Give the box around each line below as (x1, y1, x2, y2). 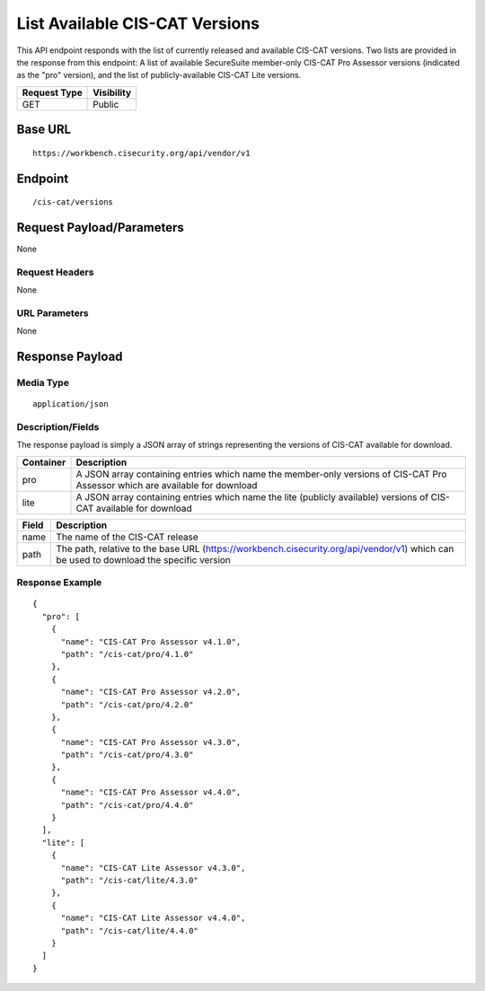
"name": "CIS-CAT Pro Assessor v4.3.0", (60, 737, 242, 747)
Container (22, 456, 66, 469)
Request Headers (16, 266, 94, 278)
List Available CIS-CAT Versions (16, 13, 260, 33)
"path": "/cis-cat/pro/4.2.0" (60, 699, 194, 709)
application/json (32, 399, 109, 409)
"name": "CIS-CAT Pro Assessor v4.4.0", (60, 787, 242, 798)
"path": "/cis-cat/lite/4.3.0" (60, 875, 199, 885)
